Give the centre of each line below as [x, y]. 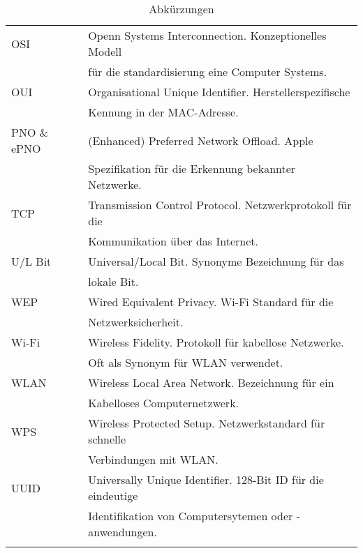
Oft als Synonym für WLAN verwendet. [186, 362]
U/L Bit [31, 261]
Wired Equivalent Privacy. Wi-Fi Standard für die [211, 302]
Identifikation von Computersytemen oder [191, 516]
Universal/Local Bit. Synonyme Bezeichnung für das [216, 261]
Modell [105, 51]
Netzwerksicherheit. [136, 322]
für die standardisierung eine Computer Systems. [208, 71]
